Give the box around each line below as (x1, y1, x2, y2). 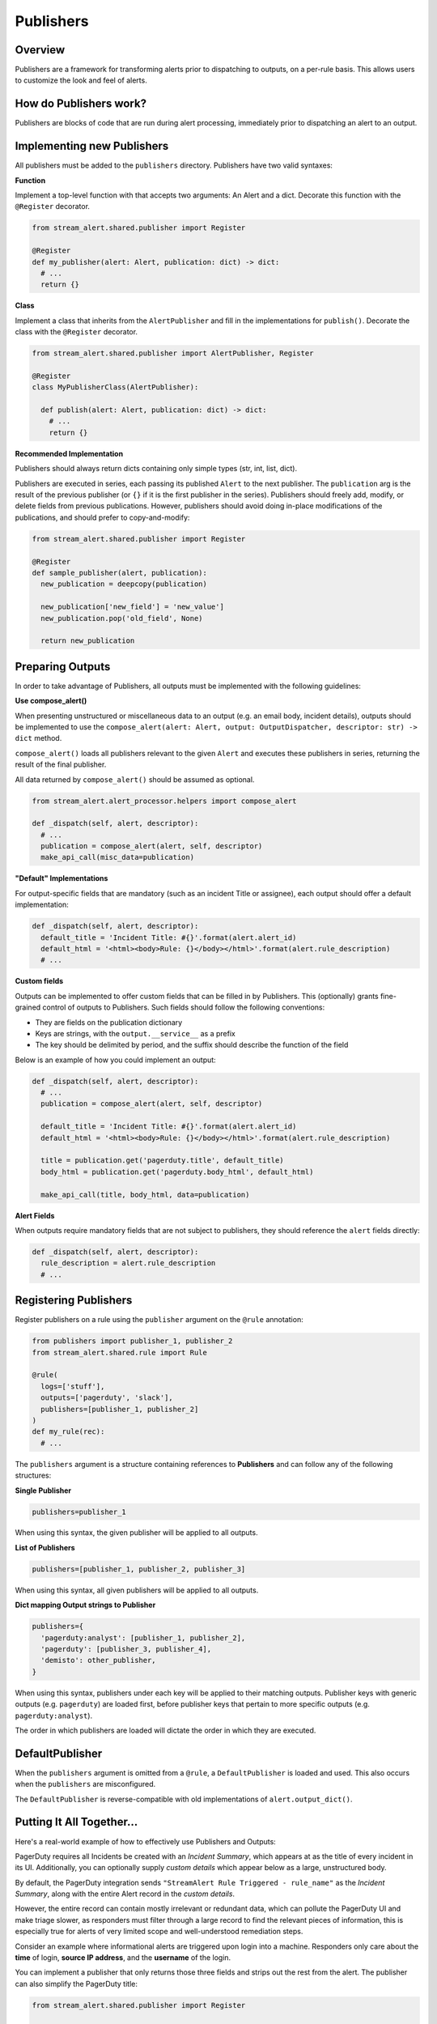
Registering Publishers (15, 1294, 133, 1308)
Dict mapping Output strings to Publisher (15, 1600, 156, 1610)
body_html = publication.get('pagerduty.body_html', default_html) (40, 1167, 314, 1176)
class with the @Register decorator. (15, 327, 138, 337)
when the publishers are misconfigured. (15, 1780, 156, 1789)
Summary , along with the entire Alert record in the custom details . (15, 1889, 235, 1899)
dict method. (15, 733, 62, 743)
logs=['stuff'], (40, 1381, 105, 1391)
